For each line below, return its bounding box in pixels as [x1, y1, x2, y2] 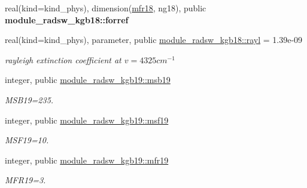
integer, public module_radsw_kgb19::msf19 [5, 113, 169, 126]
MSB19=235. [5, 93, 54, 106]
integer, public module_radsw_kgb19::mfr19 [5, 153, 169, 166]
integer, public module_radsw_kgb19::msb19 [5, 73, 171, 86]
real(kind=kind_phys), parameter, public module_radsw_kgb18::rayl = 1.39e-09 [5, 33, 303, 46]
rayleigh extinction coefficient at [5, 53, 121, 66]
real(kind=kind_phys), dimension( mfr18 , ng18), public [5, 2, 206, 14]
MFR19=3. [5, 174, 46, 186]
